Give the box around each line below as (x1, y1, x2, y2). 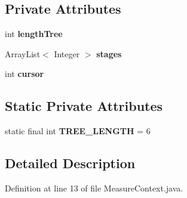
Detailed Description (5, 154, 136, 172)
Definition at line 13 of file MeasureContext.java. (5, 181, 183, 194)
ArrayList (5, 47, 41, 60)
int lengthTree (5, 27, 63, 40)
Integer (54, 47, 80, 60)
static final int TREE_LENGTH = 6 (5, 125, 151, 137)
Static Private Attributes (5, 97, 163, 115)
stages (96, 47, 122, 60)
